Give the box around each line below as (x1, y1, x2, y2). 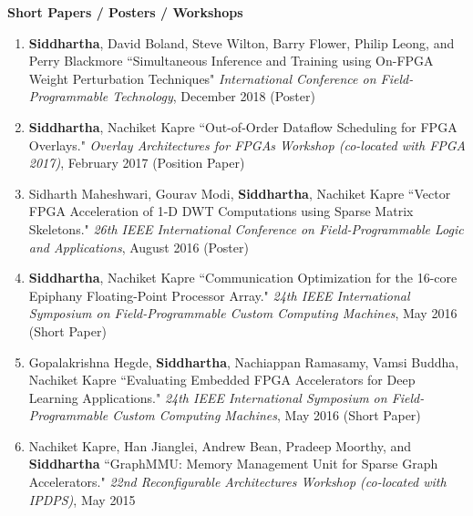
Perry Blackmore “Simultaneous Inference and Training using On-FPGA (28, 51, 434, 70)
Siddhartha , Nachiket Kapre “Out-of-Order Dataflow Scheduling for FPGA (28, 117, 458, 136)
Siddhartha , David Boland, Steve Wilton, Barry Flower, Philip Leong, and (28, 33, 455, 52)
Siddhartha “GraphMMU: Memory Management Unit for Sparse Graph (28, 454, 438, 473)
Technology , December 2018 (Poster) (112, 87, 315, 106)
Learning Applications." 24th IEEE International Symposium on (28, 387, 387, 407)
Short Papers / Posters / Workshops (7, 3, 243, 21)
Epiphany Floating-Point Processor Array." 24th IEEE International (28, 285, 410, 304)
